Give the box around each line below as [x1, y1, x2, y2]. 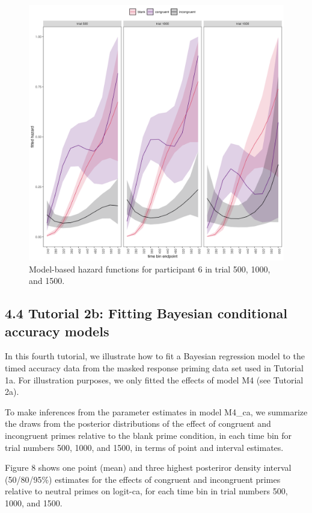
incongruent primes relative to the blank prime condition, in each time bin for [5, 429, 292, 441]
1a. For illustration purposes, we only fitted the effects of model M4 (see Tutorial [5, 373, 304, 386]
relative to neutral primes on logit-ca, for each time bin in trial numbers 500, [5, 485, 288, 497]
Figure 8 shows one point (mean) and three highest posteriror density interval [5, 461, 292, 474]
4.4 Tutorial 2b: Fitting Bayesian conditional [5, 304, 288, 323]
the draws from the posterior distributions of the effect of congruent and [5, 417, 271, 430]
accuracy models [5, 321, 109, 340]
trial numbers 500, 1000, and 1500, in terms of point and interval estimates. [5, 441, 284, 453]
